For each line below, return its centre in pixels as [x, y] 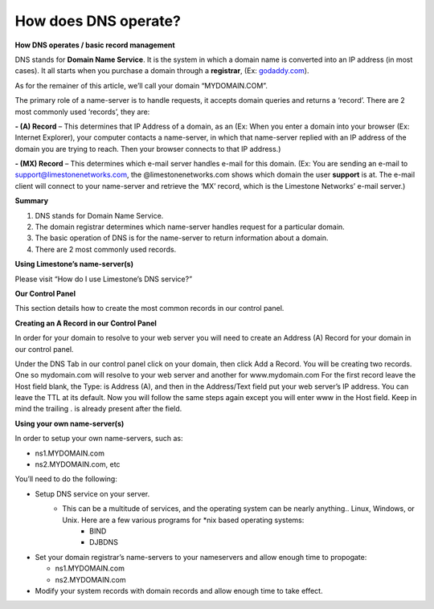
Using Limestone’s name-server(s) [74, 264]
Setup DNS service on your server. [92, 493]
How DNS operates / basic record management [95, 45]
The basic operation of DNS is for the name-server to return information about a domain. [182, 238]
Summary [31, 201]
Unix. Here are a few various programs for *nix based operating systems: [183, 520]
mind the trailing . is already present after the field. [98, 409]
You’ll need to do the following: [66, 479]
